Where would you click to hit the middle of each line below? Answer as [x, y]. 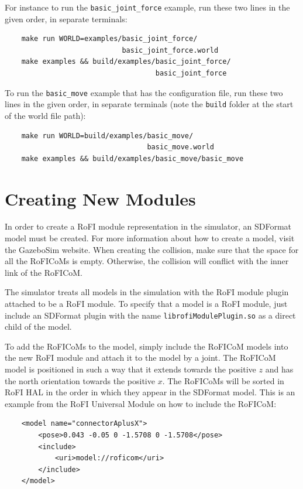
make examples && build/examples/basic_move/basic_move [132, 158]
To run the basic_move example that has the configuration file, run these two [144, 92]
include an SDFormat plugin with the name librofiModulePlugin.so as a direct [150, 315]
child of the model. [38, 326]
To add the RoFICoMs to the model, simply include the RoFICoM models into [147, 346]
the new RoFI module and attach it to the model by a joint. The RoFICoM [140, 358]
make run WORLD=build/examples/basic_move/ [107, 136]
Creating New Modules [100, 198]
